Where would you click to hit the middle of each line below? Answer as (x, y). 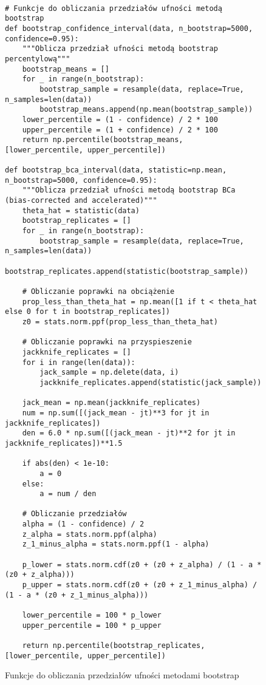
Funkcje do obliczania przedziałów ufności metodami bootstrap (122, 675)
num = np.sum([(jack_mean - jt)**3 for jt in (116, 413)
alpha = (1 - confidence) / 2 (83, 524)
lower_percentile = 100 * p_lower (92, 615)
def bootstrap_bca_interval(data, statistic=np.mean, (116, 170)
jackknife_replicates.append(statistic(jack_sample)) (151, 382)
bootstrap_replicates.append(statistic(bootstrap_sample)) (127, 271)
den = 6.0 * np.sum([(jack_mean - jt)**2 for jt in (129, 433)
